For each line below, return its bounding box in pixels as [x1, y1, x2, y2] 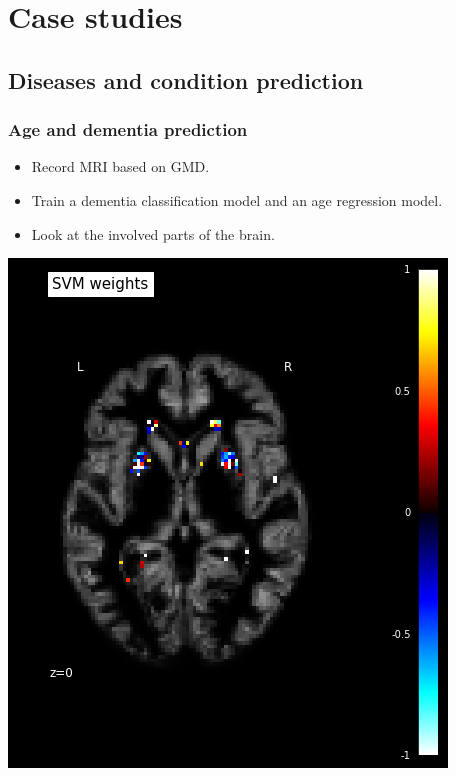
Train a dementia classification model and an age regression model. [31, 189, 443, 210]
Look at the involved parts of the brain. [31, 223, 275, 244]
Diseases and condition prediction [8, 64, 364, 95]
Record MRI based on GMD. [31, 156, 210, 177]
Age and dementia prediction [8, 117, 248, 142]
